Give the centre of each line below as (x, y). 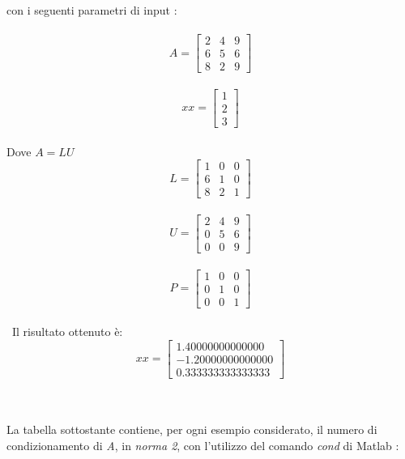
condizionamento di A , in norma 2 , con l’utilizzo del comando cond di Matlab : (203, 445)
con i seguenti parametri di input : (92, 10)
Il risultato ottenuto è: (67, 331)
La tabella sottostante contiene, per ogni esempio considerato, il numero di (192, 429)
